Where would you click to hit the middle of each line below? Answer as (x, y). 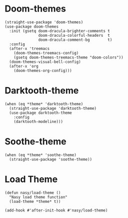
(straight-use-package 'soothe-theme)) (51, 159)
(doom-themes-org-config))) (43, 70)
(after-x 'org (24, 66)
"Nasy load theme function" (38, 197)
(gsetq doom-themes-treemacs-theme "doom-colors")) (68, 57)
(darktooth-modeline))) (38, 121)
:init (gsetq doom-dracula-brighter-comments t (60, 31)
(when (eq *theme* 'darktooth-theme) (44, 104)
